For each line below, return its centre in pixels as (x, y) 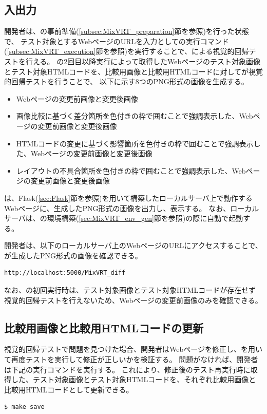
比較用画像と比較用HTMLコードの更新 (104, 327)
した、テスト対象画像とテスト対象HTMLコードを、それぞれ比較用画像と (133, 379)
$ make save (24, 407)
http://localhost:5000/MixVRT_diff (65, 273)
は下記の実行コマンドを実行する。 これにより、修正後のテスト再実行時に (127, 369)
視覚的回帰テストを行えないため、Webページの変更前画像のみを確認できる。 (133, 300)
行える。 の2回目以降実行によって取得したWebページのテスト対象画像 (143, 61)
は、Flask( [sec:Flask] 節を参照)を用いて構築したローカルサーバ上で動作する (128, 197)
